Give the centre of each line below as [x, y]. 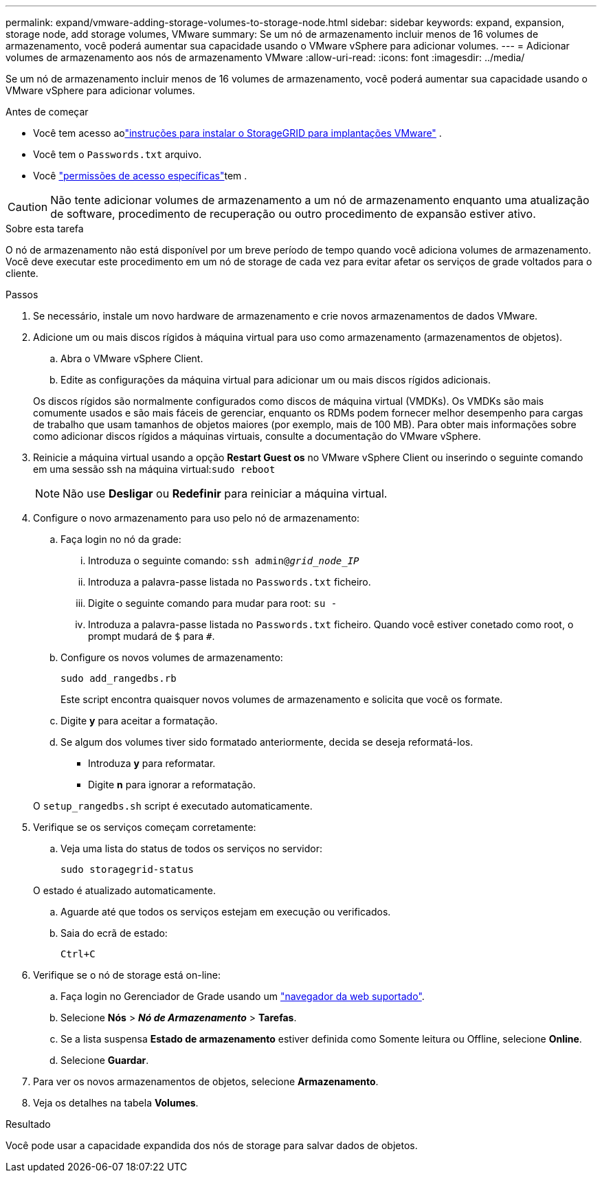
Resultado [28, 1124]
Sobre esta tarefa [45, 229]
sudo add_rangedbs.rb [119, 678]
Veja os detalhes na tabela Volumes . [116, 1103]
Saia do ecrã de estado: [114, 933]
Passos [22, 294]
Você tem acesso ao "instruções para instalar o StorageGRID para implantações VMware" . [237, 133]
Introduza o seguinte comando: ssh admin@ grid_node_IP [224, 560]
